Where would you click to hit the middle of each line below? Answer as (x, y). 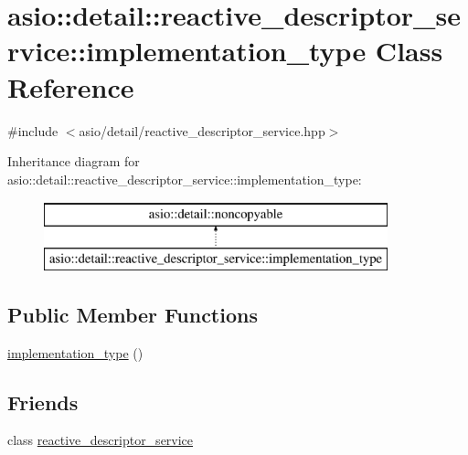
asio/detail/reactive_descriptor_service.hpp (202, 130)
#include (33, 130)
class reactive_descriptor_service (101, 440)
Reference (71, 86)
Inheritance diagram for (74, 161)
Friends (43, 402)
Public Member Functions (133, 314)
